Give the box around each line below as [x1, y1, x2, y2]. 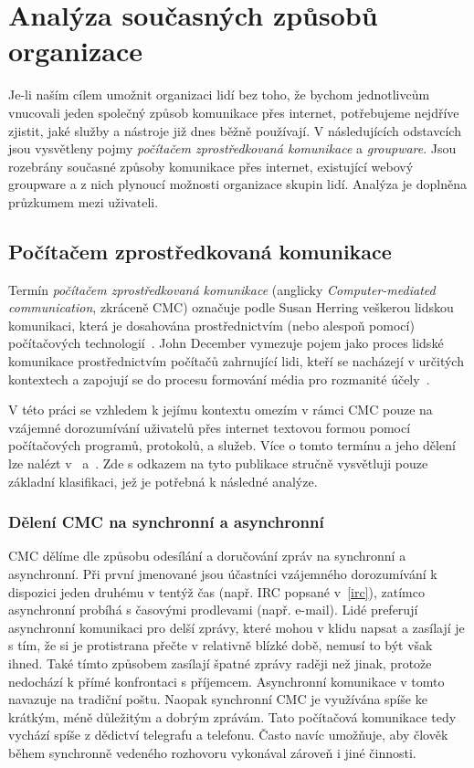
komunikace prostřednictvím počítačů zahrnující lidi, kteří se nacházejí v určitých [8, 352, 464, 371]
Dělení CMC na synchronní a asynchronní [8, 510, 324, 533]
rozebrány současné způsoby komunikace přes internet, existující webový [8, 156, 414, 175]
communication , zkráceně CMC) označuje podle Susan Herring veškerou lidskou [8, 298, 454, 317]
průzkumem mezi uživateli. [8, 192, 159, 211]
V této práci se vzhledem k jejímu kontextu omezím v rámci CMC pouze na [8, 400, 433, 419]
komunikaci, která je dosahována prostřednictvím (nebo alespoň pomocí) [8, 315, 415, 334]
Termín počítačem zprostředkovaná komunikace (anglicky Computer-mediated [8, 279, 436, 299]
